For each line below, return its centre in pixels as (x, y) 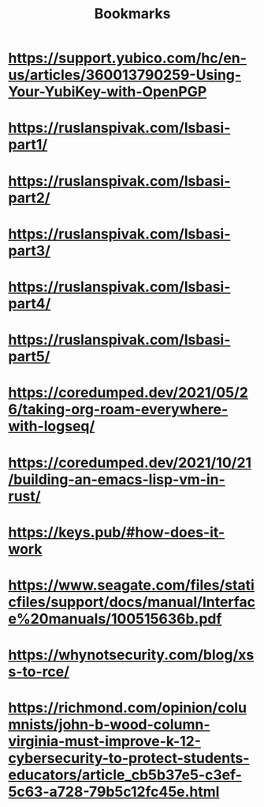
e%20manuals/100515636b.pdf (115, 618)
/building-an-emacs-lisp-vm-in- (117, 479)
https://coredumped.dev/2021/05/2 (128, 393)
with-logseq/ (52, 426)
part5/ (29, 357)
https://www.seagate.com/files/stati (131, 585)
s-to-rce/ (39, 672)
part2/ (29, 198)
